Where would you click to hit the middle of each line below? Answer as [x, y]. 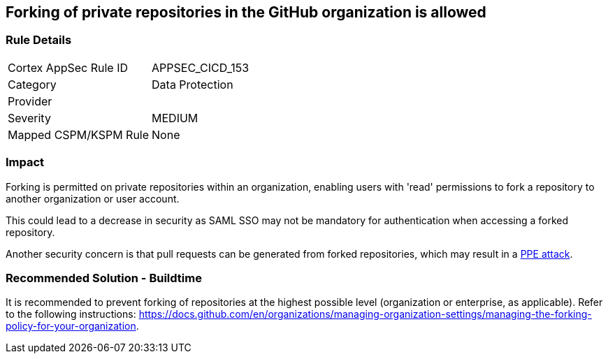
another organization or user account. [93, 198]
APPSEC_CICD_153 [201, 67]
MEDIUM [175, 118]
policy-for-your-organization [71, 326]
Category [32, 84]
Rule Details [39, 40]
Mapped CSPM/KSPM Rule [79, 134]
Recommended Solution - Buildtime [104, 278]
